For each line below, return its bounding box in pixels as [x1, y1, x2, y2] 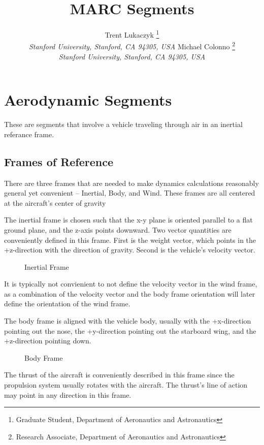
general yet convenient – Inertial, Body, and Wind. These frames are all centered [4, 187, 255, 198]
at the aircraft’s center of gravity [4, 197, 106, 208]
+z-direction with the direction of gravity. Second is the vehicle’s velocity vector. [4, 244, 255, 255]
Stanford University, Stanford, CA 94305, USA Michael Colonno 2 [28, 40, 236, 52]
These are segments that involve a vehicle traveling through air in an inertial [4, 119, 243, 130]
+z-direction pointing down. [4, 335, 91, 346]
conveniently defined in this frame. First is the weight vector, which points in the [4, 234, 256, 245]
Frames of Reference [4, 153, 113, 169]
